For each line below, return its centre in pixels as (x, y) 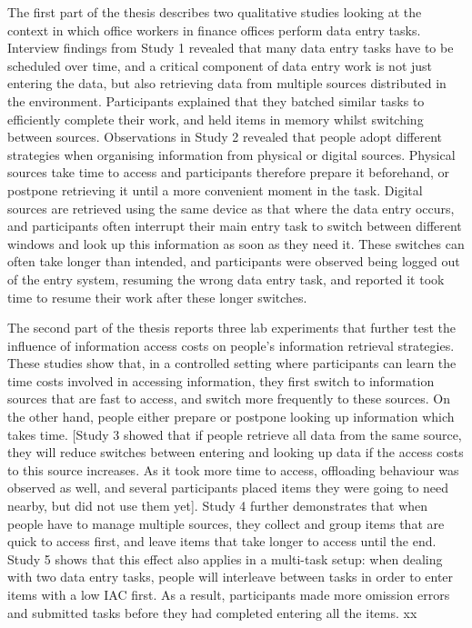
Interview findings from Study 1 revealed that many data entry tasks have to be (231, 48)
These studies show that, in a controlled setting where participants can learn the (232, 363)
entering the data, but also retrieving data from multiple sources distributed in (227, 83)
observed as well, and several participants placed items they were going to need (228, 488)
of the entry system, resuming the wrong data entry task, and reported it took (226, 279)
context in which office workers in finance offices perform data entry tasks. (214, 30)
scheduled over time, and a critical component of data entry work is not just (220, 65)
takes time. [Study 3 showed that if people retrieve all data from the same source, (235, 434)
